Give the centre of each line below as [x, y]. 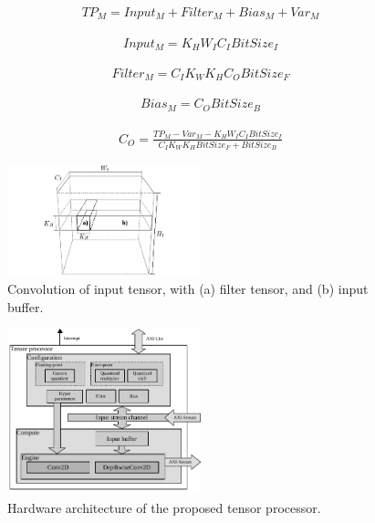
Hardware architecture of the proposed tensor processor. [164, 507]
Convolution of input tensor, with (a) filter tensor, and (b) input [188, 289]
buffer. [26, 306]
